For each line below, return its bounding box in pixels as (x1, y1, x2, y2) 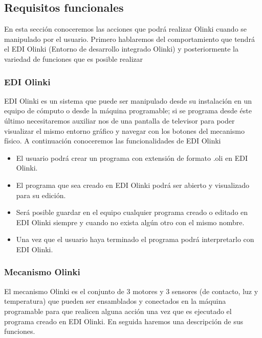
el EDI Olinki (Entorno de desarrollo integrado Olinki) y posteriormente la (4, 43, 238, 54)
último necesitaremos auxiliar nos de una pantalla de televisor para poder (4, 115, 235, 126)
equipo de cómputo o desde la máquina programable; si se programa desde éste (4, 105, 252, 116)
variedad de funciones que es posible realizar (4, 53, 143, 64)
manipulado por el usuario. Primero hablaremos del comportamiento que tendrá (4, 33, 255, 44)
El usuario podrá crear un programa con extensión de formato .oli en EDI (16, 152, 248, 163)
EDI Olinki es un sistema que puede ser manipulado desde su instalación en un (4, 95, 252, 106)
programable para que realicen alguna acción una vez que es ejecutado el (4, 305, 232, 316)
